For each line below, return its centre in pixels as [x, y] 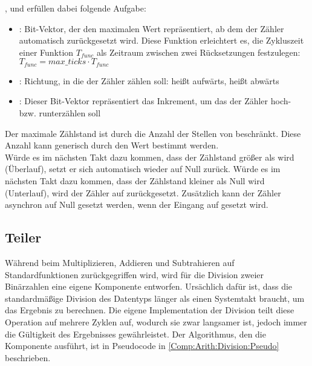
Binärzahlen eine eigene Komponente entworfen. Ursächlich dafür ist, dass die [149, 286]
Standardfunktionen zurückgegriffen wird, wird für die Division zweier [135, 274]
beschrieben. [28, 357]
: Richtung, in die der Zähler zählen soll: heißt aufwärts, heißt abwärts [149, 80]
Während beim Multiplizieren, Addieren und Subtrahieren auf [120, 262]
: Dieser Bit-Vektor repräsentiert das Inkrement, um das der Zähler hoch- [155, 101]
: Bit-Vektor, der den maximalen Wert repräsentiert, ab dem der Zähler [151, 28]
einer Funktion [46, 52]
